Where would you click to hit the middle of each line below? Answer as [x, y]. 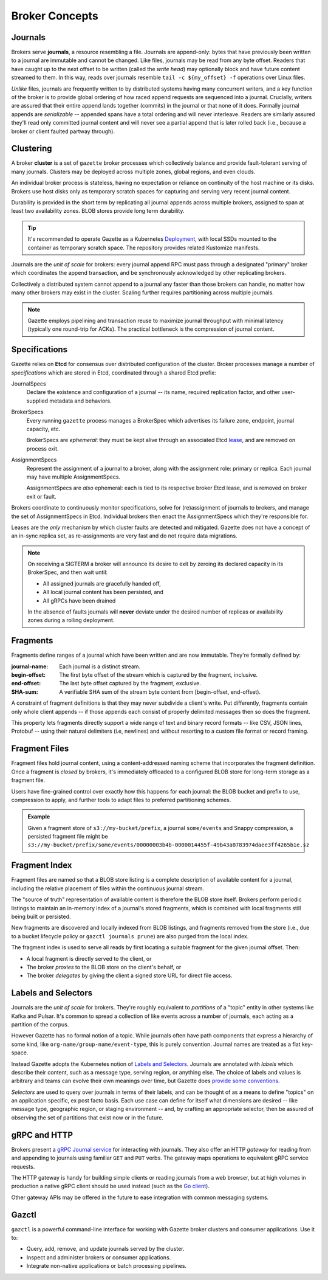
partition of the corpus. [40, 1024]
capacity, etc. [43, 429]
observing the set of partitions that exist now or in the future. [87, 1117]
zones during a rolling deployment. [71, 620]
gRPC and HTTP [42, 1135]
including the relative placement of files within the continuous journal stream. [108, 888]
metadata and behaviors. [80, 401]
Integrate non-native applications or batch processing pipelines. [107, 1266]
